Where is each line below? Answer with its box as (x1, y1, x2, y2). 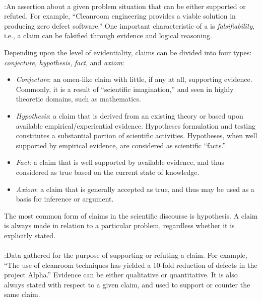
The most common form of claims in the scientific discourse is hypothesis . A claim (4, 210, 258, 221)
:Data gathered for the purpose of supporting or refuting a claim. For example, (4, 250, 247, 260)
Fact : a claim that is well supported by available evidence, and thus (16, 157, 224, 167)
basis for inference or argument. (16, 193, 114, 204)
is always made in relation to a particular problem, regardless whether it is (4, 220, 235, 231)
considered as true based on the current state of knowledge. (16, 166, 200, 177)
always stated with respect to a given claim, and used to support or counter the (4, 279, 250, 289)
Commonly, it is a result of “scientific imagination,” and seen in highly (16, 83, 234, 94)
